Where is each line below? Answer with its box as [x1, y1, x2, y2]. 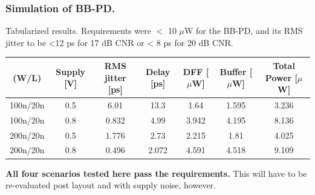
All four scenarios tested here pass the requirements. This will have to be [5, 167, 307, 179]
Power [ [265, 71, 298, 84]
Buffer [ [219, 65, 253, 78]
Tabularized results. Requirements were [5, 24, 151, 37]
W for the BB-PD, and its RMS [184, 24, 303, 37]
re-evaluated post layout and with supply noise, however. [5, 179, 216, 191]
